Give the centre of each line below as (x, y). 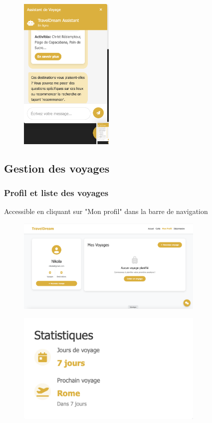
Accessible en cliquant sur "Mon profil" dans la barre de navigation (106, 211)
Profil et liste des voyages (56, 192)
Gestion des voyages (57, 168)
